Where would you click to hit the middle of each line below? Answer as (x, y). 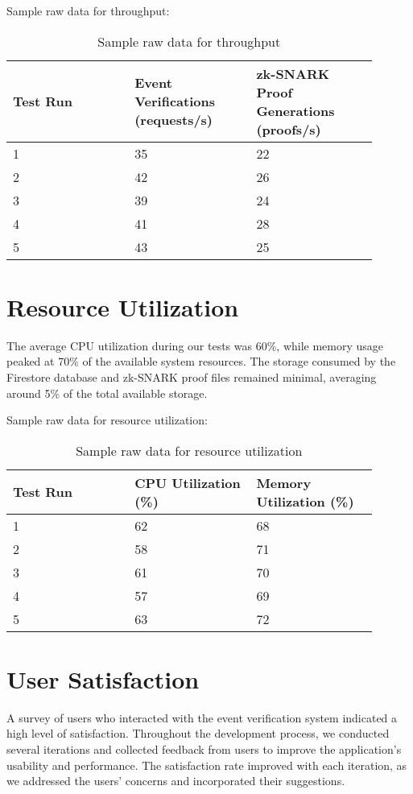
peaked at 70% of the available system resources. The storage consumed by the (201, 361)
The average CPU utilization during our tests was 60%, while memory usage (195, 345)
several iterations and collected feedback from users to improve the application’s (204, 749)
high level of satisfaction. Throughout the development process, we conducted (198, 733)
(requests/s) (174, 120)
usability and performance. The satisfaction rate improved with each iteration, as (207, 765)
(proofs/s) (289, 129)
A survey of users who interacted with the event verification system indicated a (202, 717)
